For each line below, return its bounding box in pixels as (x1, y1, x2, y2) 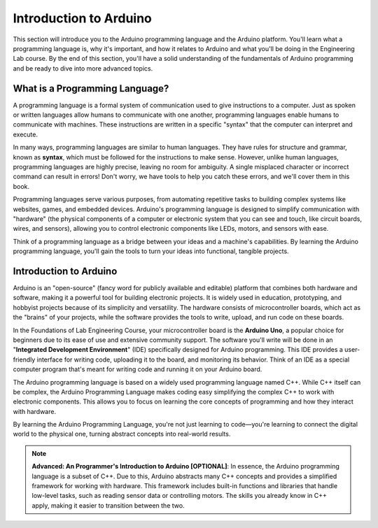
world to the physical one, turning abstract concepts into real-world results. (13, 430, 231, 438)
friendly (13, 355, 36, 364)
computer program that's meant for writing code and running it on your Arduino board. (13, 365, 262, 373)
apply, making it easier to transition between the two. (31, 501, 185, 510)
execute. (13, 130, 38, 138)
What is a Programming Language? (13, 83, 169, 94)
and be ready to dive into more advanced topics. (13, 64, 153, 73)
